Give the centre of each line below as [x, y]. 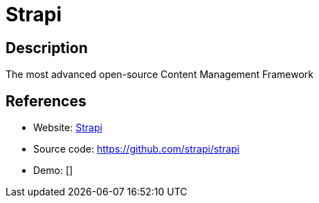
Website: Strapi [68, 128]
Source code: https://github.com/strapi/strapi [137, 149]
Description [47, 48]
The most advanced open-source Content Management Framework [159, 75]
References [46, 101]
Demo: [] [53, 171]
